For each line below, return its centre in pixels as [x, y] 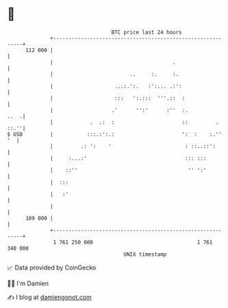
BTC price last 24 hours [147, 32]
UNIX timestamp [145, 254]
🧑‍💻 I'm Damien [28, 283]
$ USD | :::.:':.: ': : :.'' [115, 134]
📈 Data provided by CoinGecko [52, 268]
